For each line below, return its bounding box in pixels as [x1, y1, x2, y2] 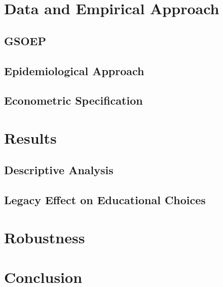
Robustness [4, 227, 85, 247]
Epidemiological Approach [4, 62, 144, 78]
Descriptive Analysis [4, 162, 114, 178]
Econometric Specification [4, 92, 143, 108]
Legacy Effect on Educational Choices [4, 192, 206, 208]
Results [4, 127, 57, 148]
